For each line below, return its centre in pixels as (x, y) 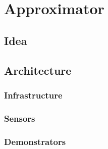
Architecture (38, 70)
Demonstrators (35, 141)
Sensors (20, 118)
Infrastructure (33, 95)
